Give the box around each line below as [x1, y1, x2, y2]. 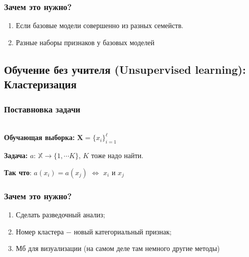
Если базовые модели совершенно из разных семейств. [16, 20, 183, 31]
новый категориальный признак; [74, 226, 172, 236]
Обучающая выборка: [4, 132, 75, 143]
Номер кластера [16, 226, 64, 236]
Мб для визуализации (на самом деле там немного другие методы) [16, 243, 220, 253]
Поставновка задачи [4, 102, 81, 115]
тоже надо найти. [91, 150, 144, 161]
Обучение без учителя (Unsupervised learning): [4, 61, 246, 77]
